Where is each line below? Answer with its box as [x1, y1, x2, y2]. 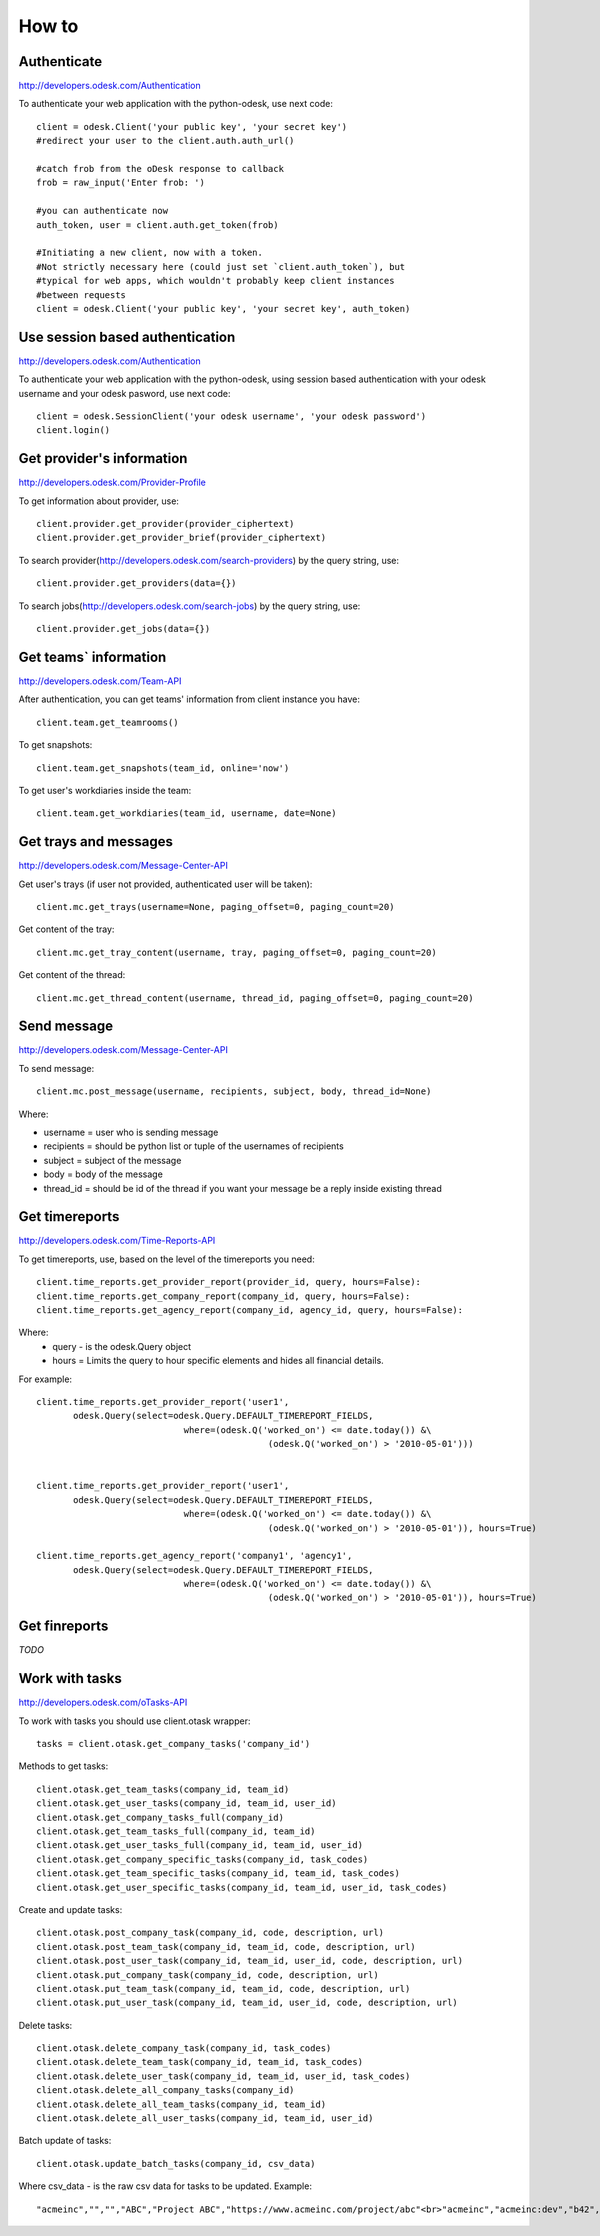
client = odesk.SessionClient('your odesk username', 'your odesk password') [36, 411, 427, 422]
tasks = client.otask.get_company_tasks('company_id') [36, 1738, 311, 1750]
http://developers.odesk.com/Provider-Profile [18, 476, 207, 489]
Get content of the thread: [18, 969, 126, 981]
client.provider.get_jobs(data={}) [36, 623, 211, 635]
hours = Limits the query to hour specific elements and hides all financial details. [52, 1355, 384, 1367]
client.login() [36, 425, 111, 436]
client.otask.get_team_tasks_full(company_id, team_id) [36, 1826, 316, 1837]
